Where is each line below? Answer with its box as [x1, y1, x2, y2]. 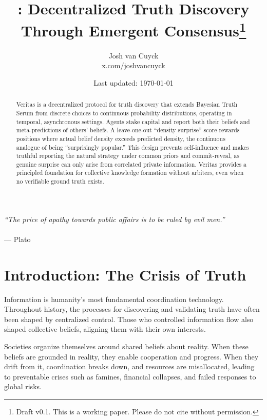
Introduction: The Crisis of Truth [4, 264, 246, 285]
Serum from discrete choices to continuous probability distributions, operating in [16, 108, 232, 117]
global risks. [4, 381, 42, 392]
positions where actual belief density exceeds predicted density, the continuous [16, 134, 225, 143]
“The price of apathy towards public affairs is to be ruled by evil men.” [4, 213, 225, 224]
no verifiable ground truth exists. [16, 177, 104, 186]
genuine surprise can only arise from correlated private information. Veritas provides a [16, 159, 247, 168]
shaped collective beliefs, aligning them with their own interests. [4, 324, 206, 334]
